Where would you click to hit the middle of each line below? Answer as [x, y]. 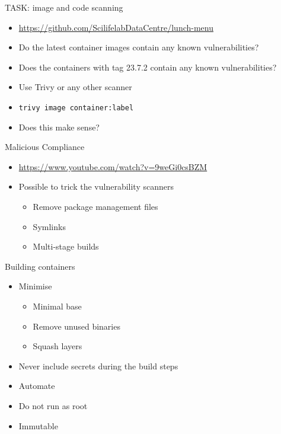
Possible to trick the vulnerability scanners [96, 186]
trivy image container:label [76, 108]
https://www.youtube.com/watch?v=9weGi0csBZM [113, 166]
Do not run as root [53, 405]
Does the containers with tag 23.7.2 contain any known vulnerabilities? [148, 67]
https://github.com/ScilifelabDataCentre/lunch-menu [116, 27]
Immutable [38, 425]
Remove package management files [95, 206]
